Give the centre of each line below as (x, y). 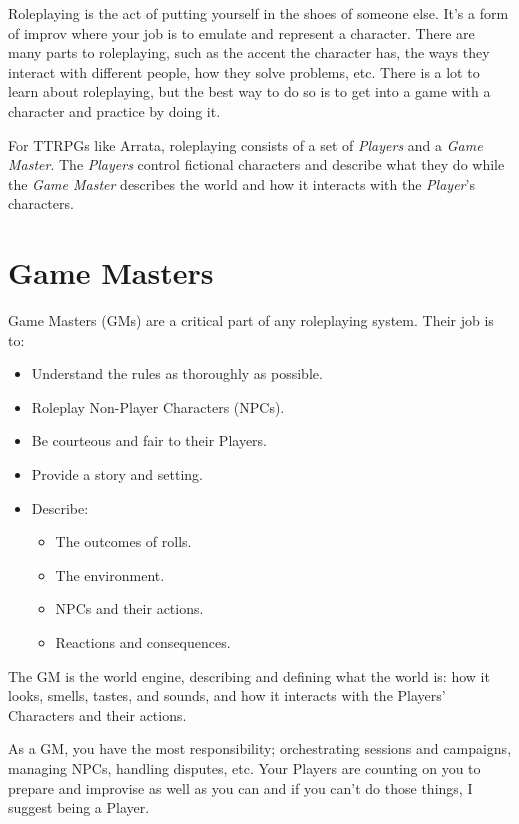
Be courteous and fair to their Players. (149, 440)
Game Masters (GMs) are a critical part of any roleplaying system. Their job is (251, 320)
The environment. (110, 574)
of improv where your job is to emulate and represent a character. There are (241, 32)
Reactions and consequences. (143, 642)
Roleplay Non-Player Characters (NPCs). (158, 406)
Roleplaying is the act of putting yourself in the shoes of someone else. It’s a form (258, 13)
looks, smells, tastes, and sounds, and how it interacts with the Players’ (227, 695)
